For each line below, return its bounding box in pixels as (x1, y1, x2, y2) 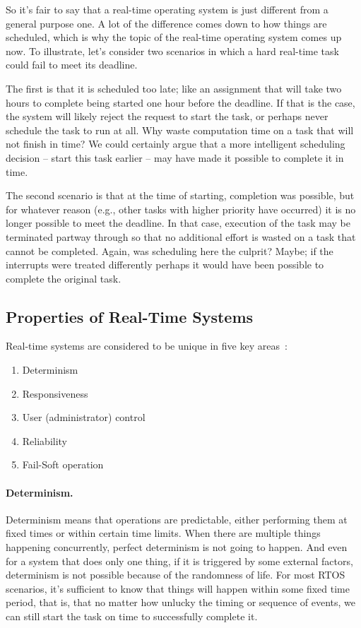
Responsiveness (22, 386, 88, 401)
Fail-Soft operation (22, 457, 104, 472)
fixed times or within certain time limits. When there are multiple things (6, 526, 321, 540)
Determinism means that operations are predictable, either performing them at (6, 511, 348, 526)
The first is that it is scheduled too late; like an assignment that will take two (6, 81, 342, 95)
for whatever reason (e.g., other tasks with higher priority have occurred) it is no (6, 201, 356, 216)
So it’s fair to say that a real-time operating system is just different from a (6, 2, 329, 16)
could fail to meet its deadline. (6, 57, 138, 72)
